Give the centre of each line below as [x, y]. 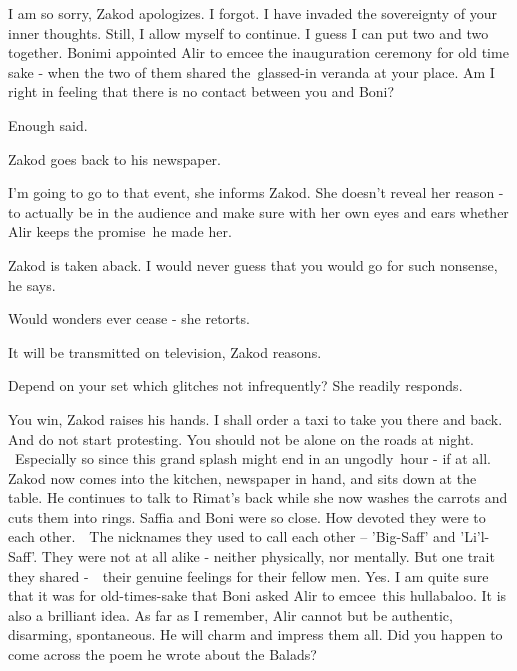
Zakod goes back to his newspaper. [114, 158]
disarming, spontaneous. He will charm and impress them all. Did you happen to [255, 634]
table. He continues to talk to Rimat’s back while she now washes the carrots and [258, 497]
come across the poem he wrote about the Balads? [162, 654]
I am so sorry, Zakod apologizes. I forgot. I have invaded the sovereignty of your [252, 13]
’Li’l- [475, 536]
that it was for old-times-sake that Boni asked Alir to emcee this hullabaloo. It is [257, 595]
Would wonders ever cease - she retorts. [129, 318]
